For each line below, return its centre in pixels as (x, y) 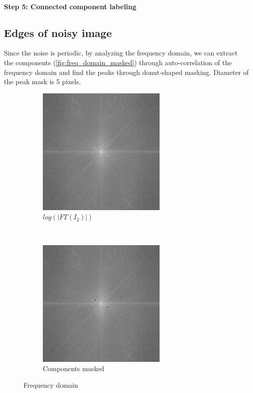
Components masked (74, 368)
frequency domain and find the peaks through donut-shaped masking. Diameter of (126, 72)
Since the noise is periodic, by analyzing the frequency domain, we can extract (121, 53)
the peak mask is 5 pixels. (43, 81)
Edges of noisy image (58, 32)
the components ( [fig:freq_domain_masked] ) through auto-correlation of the (118, 62)
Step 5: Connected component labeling (70, 6)
